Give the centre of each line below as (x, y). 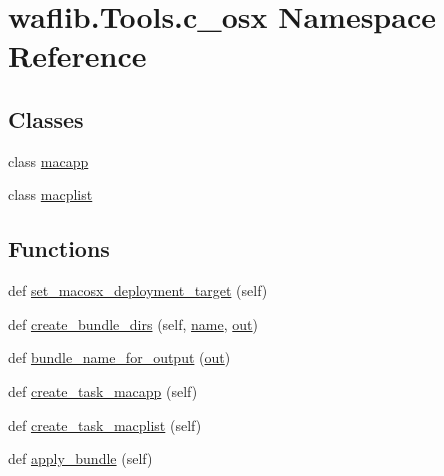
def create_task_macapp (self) (103, 390)
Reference (77, 55)
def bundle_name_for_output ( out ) (119, 357)
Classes (46, 118)
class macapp (48, 160)
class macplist (50, 194)
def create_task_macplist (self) (105, 424)
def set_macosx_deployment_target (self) (138, 290)
